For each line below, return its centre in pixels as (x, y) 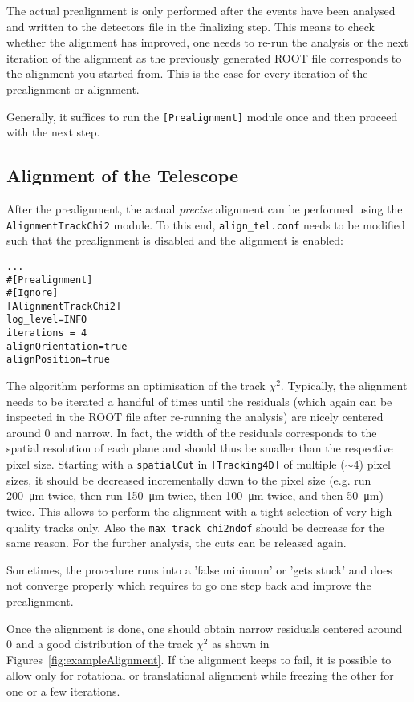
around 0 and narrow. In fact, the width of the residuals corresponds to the (192, 432)
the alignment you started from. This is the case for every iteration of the (187, 73)
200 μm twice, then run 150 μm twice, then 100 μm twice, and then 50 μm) (195, 495)
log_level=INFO (47, 320)
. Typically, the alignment (344, 385)
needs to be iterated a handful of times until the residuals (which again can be (199, 401)
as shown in (241, 644)
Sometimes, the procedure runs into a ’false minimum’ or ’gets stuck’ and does (199, 569)
